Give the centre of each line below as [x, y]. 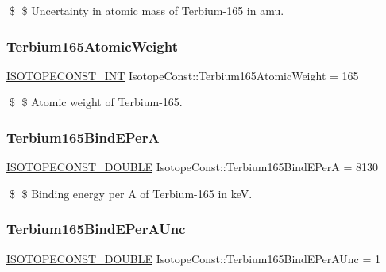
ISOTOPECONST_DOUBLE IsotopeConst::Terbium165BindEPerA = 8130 [192, 167]
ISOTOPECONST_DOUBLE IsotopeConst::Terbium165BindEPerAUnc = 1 [194, 258]
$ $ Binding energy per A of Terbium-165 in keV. [131, 193]
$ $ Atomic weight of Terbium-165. [96, 102]
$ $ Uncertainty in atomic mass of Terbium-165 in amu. [147, 10]
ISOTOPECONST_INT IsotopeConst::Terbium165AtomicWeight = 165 [183, 75]
